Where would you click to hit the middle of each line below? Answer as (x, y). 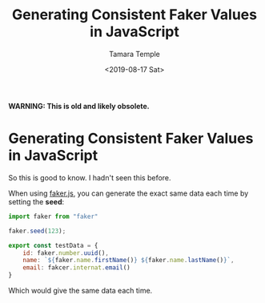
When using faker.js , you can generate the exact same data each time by (128, 193)
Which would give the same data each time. (80, 291)
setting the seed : (36, 201)
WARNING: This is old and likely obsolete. (79, 106)
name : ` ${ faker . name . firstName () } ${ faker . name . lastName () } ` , (128, 261)
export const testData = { (53, 245)
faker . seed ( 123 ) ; (37, 231)
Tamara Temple (135, 54)
